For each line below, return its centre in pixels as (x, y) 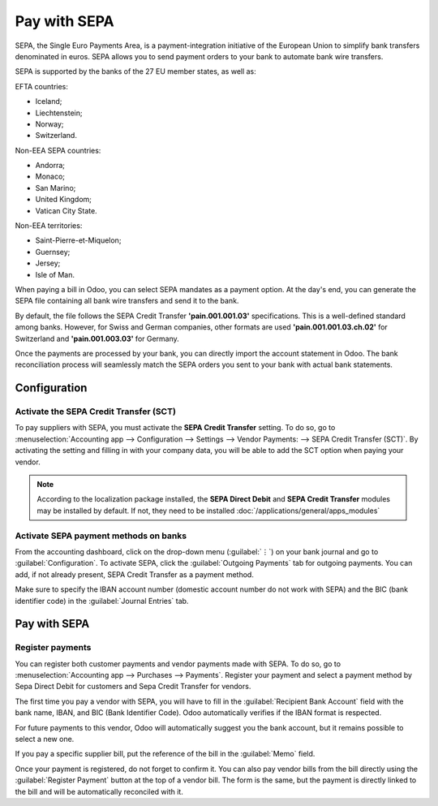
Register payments (53, 648)
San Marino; (56, 187)
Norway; (49, 124)
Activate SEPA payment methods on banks (101, 536)
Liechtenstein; (59, 113)
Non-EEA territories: (49, 226)
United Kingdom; (64, 200)
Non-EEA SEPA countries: (58, 150)
